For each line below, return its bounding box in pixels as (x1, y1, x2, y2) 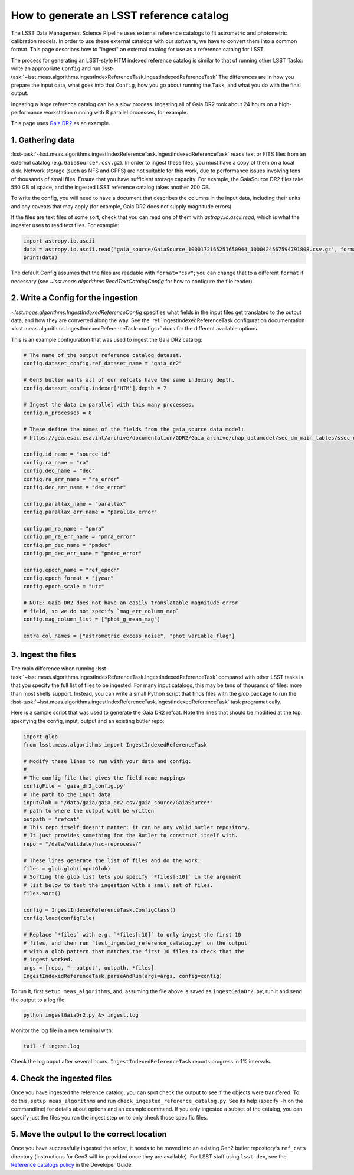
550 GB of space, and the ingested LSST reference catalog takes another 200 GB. (11, 184, 211, 191)
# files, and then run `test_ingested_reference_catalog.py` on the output (23, 940, 248, 947)
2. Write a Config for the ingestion (11, 293, 139, 303)
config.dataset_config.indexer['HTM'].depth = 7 (23, 385, 167, 392)
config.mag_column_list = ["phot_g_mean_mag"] (23, 616, 160, 623)
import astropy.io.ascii (23, 238, 96, 244)
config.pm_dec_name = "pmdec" (23, 542, 111, 548)
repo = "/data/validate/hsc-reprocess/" (23, 840, 142, 847)
